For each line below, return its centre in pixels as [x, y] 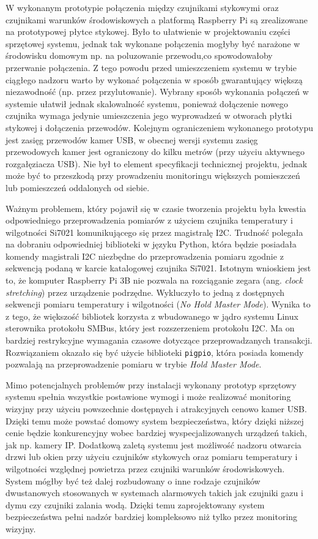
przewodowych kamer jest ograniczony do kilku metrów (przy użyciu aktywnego [155, 152]
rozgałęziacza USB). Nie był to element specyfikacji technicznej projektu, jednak [157, 163]
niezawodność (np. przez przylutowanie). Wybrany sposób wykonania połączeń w [157, 92]
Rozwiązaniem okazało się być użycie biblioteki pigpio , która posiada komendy [155, 352]
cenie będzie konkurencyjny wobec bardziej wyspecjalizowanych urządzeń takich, [156, 433]
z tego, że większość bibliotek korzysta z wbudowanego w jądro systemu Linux [152, 316]
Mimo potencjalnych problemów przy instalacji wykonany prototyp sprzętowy [151, 384]
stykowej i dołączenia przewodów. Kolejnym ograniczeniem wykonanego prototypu [160, 127]
